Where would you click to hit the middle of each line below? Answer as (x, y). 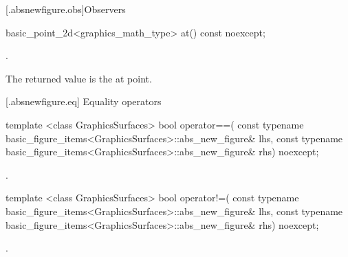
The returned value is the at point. (79, 78)
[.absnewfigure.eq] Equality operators (84, 101)
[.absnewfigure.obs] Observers (66, 9)
